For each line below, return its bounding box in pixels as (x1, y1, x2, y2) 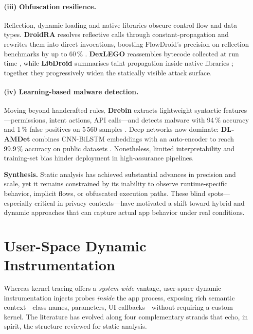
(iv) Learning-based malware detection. (4, 86, 139, 96)
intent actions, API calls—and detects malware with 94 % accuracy (49, 114, 249, 124)
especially (4, 197, 33, 208)
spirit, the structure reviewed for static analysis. (4, 321, 147, 331)
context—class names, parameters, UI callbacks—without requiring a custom (4, 302, 233, 312)
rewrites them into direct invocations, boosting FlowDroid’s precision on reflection (4, 38, 249, 49)
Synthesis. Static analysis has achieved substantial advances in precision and (4, 169, 236, 179)
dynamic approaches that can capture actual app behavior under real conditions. (4, 207, 245, 217)
